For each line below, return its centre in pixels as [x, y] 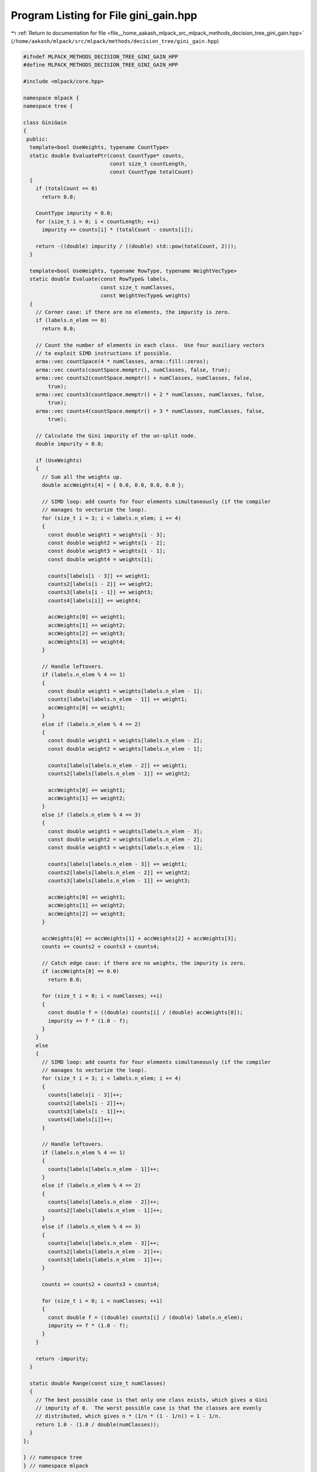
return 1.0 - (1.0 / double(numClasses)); [97, 1424]
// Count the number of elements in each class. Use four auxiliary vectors [150, 345]
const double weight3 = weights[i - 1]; [107, 551]
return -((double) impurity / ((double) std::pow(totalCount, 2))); [136, 246]
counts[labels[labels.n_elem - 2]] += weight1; [118, 765]
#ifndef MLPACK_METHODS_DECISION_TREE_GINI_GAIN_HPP [101, 57]
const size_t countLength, [149, 164]
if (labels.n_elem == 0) [71, 320]
